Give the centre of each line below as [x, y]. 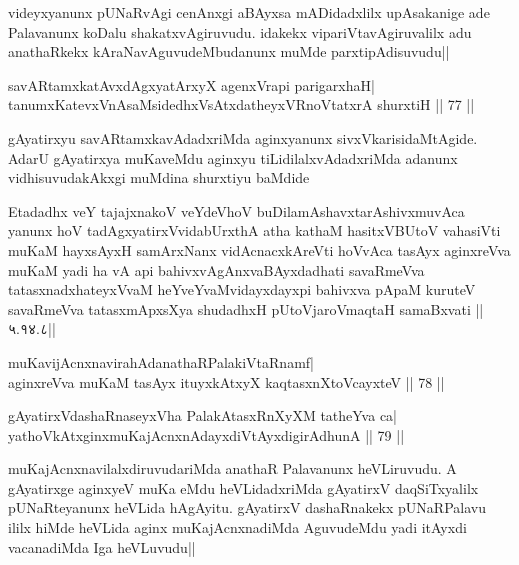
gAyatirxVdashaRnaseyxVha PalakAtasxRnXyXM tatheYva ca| [203, 415]
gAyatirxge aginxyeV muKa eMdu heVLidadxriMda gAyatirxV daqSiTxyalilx [243, 487]
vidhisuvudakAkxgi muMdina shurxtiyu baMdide [159, 177]
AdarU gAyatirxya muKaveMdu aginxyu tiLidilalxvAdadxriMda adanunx [233, 157]
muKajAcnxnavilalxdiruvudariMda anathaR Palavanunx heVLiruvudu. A [232, 468]
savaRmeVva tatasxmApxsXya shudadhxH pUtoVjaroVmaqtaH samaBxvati [239, 308]
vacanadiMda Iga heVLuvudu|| [102, 546]
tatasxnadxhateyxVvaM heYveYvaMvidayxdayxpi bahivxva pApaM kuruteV [242, 289]
